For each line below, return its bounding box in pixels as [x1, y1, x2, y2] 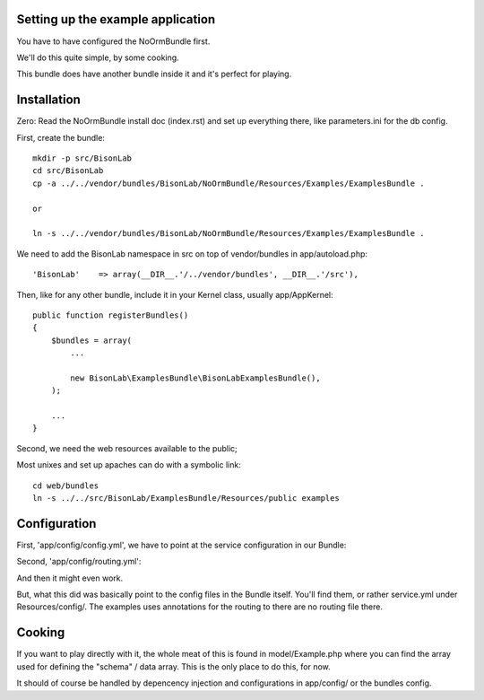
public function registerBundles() [32, 310, 189, 320]
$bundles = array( [50, 335, 133, 346]
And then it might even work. [16, 573, 124, 583]
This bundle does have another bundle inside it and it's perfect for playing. [16, 68, 292, 80]
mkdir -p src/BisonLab [32, 153, 133, 163]
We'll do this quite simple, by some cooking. [16, 52, 179, 63]
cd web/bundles [32, 480, 99, 491]
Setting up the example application [16, 12, 216, 27]
